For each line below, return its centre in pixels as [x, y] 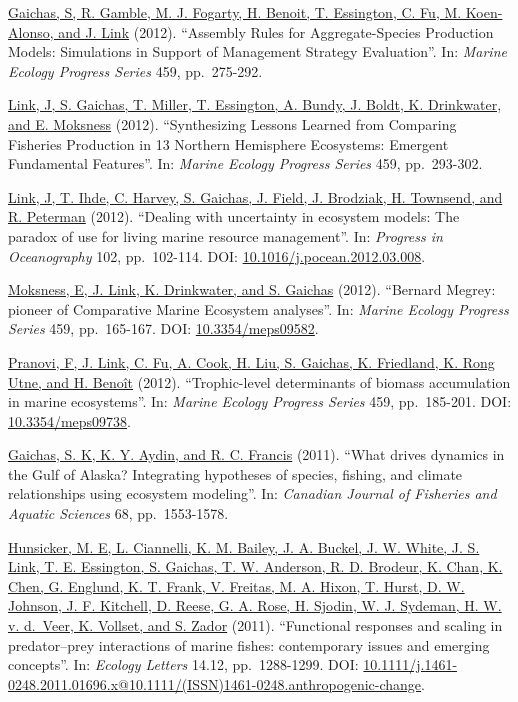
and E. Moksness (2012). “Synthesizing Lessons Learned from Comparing [232, 123]
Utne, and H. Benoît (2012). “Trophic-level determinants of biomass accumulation [259, 381]
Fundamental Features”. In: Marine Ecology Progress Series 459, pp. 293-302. [245, 163]
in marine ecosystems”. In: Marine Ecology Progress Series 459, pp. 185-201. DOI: [260, 401]
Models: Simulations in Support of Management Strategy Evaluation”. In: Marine [257, 51]
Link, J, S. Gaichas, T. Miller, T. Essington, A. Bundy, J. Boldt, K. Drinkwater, [255, 104]
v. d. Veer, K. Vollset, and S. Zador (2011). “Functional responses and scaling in [255, 625]
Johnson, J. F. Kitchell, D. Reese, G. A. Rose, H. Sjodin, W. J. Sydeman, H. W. [255, 605]
